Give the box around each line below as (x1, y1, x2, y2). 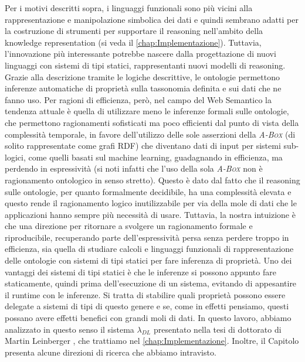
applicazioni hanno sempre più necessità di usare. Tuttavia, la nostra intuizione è (5, 208, 296, 220)
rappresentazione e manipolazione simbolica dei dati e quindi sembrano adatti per (5, 13, 299, 25)
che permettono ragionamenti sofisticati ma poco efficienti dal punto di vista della (5, 116, 299, 128)
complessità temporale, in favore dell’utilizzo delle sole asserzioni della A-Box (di (5, 128, 296, 140)
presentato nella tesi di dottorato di (153, 323, 282, 335)
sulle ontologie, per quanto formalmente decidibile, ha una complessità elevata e (5, 185, 292, 197)
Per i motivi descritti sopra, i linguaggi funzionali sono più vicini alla (5, 2, 253, 13)
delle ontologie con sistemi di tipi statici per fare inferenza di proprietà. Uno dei (5, 254, 292, 267)
